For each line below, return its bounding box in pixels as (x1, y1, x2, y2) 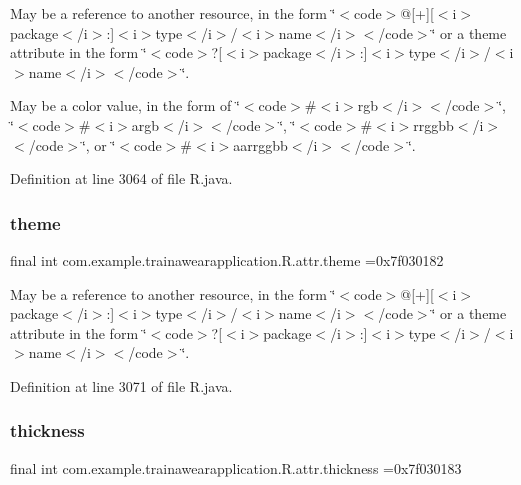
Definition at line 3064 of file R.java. (10, 168, 233, 189)
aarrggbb (233, 134, 288, 155)
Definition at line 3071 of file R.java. (10, 375, 233, 396)
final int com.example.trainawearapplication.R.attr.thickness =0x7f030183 (10, 457, 462, 478)
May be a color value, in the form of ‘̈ (10, 95, 240, 116)
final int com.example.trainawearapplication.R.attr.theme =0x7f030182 (10, 249, 444, 270)
